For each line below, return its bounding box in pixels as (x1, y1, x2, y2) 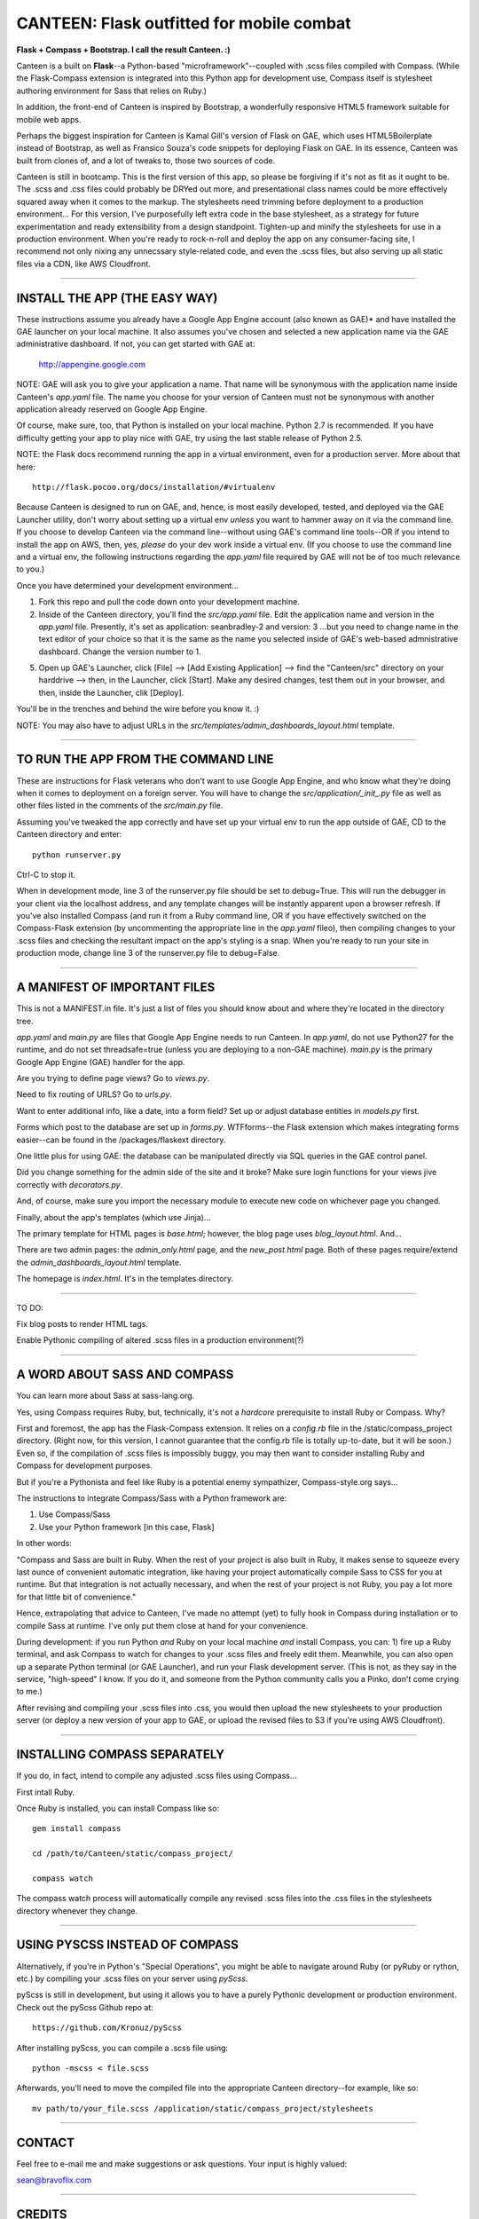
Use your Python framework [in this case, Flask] (38, 1521, 215, 1532)
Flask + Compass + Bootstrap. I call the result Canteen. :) (16, 44, 231, 55)
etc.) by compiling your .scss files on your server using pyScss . (16, 1973, 248, 1984)
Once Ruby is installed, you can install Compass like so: (16, 1803, 220, 1813)
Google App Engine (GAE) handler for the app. (16, 1056, 185, 1067)
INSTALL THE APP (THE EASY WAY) (16, 290, 218, 305)
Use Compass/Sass (38, 1509, 111, 1520)
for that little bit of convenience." (16, 1591, 137, 1602)
